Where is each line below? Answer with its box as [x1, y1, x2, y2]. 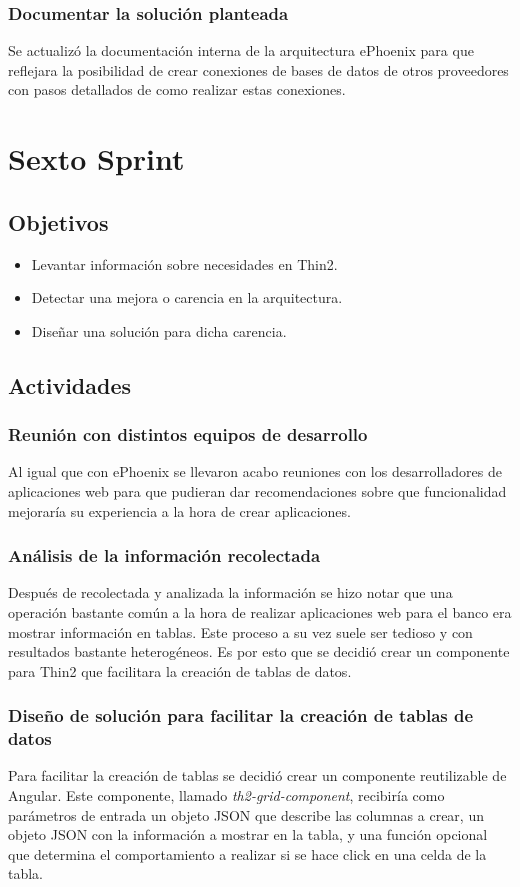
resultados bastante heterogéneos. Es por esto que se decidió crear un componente [8, 641, 510, 662]
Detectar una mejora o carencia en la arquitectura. [31, 287, 343, 308]
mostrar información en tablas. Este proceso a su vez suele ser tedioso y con [8, 621, 473, 642]
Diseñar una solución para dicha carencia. [31, 320, 287, 341]
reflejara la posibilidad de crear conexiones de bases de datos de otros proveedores [8, 59, 509, 80]
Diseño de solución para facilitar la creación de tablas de [8, 703, 474, 728]
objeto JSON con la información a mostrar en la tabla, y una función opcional [8, 824, 488, 845]
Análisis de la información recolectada [8, 543, 321, 568]
